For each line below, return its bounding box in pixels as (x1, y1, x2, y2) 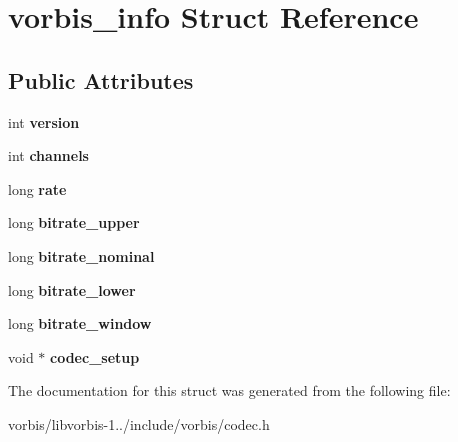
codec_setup (50, 346, 140, 367)
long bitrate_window (8, 313, 152, 334)
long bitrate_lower (8, 279, 136, 300)
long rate (8, 178, 67, 199)
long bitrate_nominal (8, 245, 155, 266)
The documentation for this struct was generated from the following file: (8, 380, 451, 401)
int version (8, 111, 80, 132)
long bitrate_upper (8, 212, 140, 233)
